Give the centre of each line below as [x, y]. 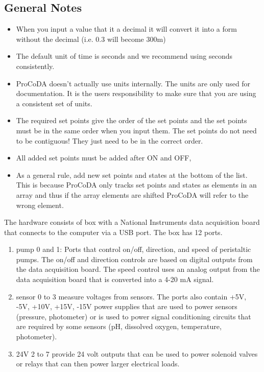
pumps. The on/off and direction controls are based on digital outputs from [134, 259]
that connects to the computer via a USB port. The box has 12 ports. [113, 232]
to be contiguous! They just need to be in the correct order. [110, 140]
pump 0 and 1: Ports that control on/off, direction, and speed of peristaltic [134, 249]
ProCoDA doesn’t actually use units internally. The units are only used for [133, 83]
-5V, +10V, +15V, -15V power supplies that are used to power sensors [127, 306]
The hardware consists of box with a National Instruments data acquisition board [132, 222]
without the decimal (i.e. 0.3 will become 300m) [91, 39]
